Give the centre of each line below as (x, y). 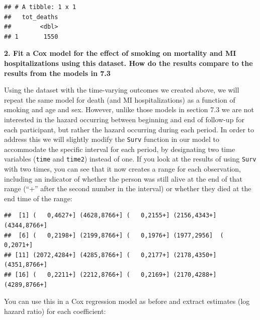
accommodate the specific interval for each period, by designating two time (120, 149)
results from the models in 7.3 (57, 73)
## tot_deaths (31, 17)
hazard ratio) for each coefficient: (55, 311)
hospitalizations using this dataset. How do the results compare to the (128, 63)
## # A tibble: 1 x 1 (40, 7)
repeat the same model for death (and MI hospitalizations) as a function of (120, 99)
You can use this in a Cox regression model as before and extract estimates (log (127, 301)
